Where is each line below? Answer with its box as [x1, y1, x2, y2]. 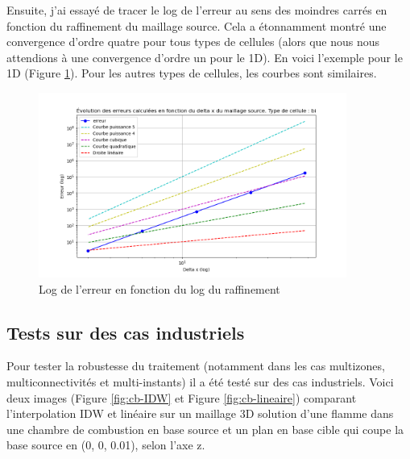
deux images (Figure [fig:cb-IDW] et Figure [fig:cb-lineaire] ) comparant [6, 389, 357, 406]
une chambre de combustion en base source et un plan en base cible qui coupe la [6, 420, 404, 437]
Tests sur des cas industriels [6, 319, 245, 344]
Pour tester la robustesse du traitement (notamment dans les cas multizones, [6, 357, 385, 374]
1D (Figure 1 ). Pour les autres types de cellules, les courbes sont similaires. [6, 65, 377, 81]
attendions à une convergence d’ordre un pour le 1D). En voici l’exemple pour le [6, 48, 403, 65]
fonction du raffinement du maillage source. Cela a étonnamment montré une [6, 17, 387, 34]
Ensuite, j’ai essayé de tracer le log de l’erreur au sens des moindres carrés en [6, 2, 387, 18]
